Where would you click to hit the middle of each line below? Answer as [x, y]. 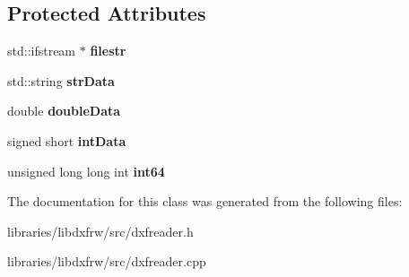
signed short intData [67, 140]
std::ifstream [42, 51]
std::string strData [61, 80]
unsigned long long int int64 [86, 171]
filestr [108, 51]
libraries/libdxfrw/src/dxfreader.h [100, 231]
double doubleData [64, 111]
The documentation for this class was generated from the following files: [205, 201]
